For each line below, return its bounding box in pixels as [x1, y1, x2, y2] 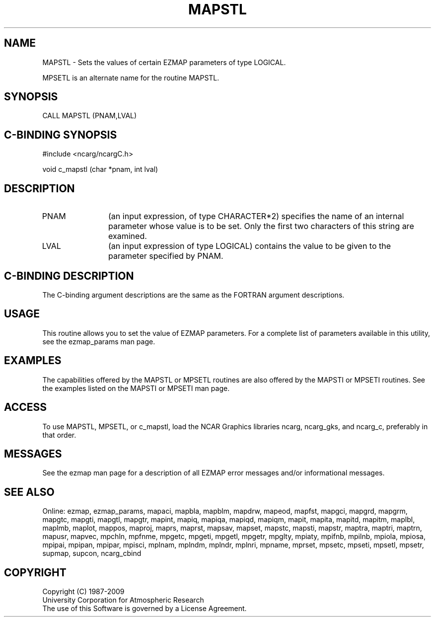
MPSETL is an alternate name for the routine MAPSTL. [42, 73, 219, 82]
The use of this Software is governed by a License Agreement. [42, 604, 247, 613]
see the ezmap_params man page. [42, 337, 155, 346]
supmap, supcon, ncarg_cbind [42, 549, 142, 558]
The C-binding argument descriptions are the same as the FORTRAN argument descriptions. [42, 290, 345, 299]
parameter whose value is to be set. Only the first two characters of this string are [108, 221, 414, 232]
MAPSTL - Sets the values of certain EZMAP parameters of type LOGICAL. [42, 58, 286, 67]
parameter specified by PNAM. [108, 251, 223, 261]
